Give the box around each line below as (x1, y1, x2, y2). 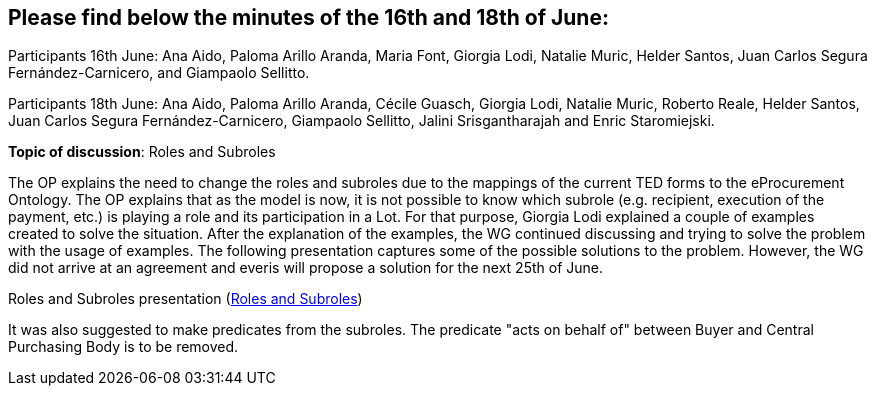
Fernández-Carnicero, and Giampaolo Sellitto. (8, 64, 310, 82)
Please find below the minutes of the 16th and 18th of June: (8, 5, 609, 30)
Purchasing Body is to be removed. (8, 338, 239, 356)
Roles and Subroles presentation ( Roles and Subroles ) (8, 290, 363, 308)
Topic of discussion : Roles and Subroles (8, 143, 276, 161)
